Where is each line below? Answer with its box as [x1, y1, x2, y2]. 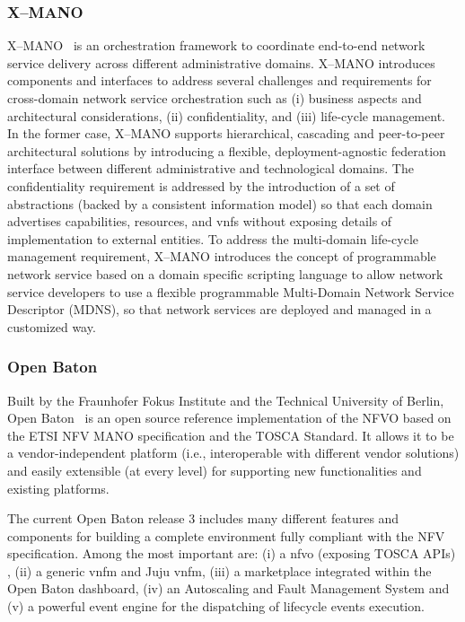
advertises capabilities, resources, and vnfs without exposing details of [7, 212, 392, 231]
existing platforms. [7, 478, 110, 497]
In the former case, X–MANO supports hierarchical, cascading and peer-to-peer [7, 124, 445, 143]
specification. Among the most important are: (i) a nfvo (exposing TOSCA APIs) [7, 544, 456, 563]
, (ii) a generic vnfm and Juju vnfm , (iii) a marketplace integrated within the [7, 561, 432, 580]
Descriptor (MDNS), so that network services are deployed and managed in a [7, 300, 432, 319]
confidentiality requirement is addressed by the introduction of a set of [7, 176, 395, 195]
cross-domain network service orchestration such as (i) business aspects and [7, 89, 422, 107]
